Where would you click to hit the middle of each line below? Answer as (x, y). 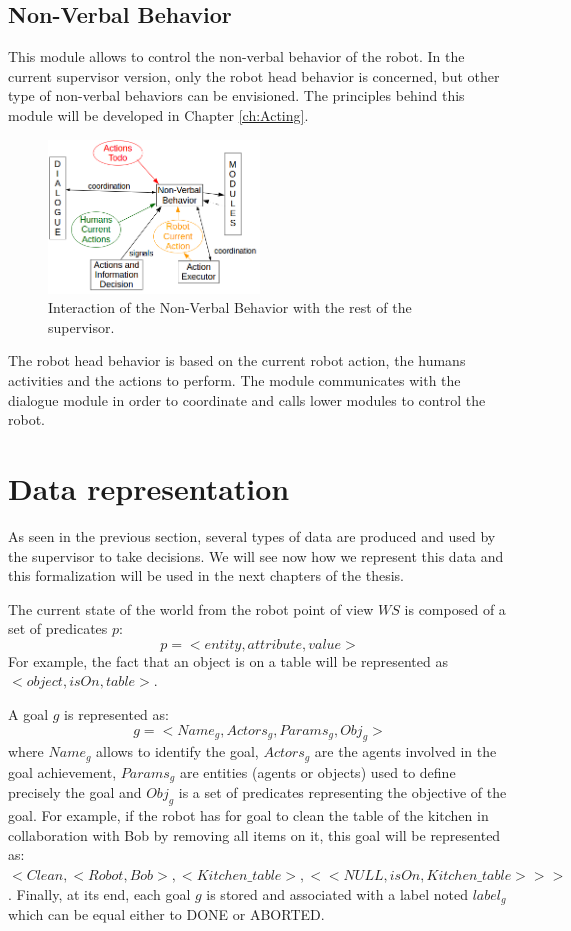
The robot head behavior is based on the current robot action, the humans (237, 360)
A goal (28, 714)
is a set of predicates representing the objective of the (342, 792)
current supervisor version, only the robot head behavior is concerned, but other (254, 75)
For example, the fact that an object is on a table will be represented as (228, 660)
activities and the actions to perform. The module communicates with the (234, 380)
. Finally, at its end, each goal (99, 893)
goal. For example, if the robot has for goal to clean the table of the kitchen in (248, 815)
